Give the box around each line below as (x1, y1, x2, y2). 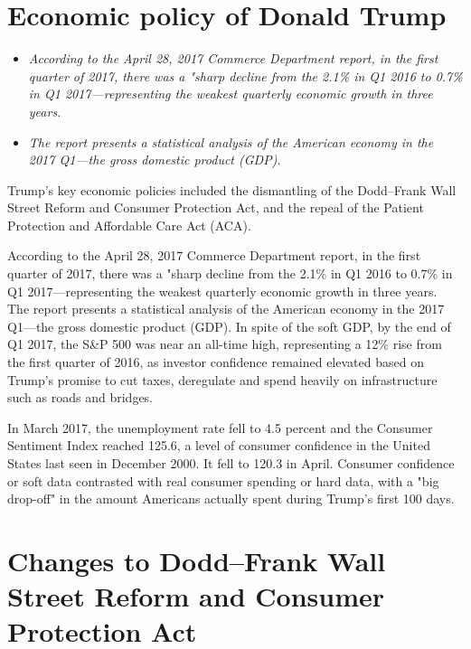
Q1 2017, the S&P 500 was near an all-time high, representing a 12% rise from (7, 334, 442, 353)
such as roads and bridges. (7, 388, 153, 407)
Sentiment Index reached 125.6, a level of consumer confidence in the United (7, 436, 430, 455)
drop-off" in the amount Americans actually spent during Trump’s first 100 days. (7, 489, 455, 508)
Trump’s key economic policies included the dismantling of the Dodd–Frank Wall (7, 180, 457, 199)
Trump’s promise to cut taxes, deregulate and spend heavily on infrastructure (7, 370, 438, 389)
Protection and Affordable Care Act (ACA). (7, 215, 251, 234)
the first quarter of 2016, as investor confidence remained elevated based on (7, 353, 424, 372)
